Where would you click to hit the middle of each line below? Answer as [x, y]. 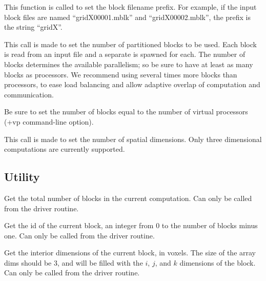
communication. [29, 94]
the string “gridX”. [33, 27]
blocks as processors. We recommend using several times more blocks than [121, 74]
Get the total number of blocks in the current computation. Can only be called [128, 198]
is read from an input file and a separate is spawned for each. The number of [125, 54]
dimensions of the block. [218, 262]
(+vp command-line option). [49, 121]
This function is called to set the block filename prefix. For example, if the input [130, 7]
